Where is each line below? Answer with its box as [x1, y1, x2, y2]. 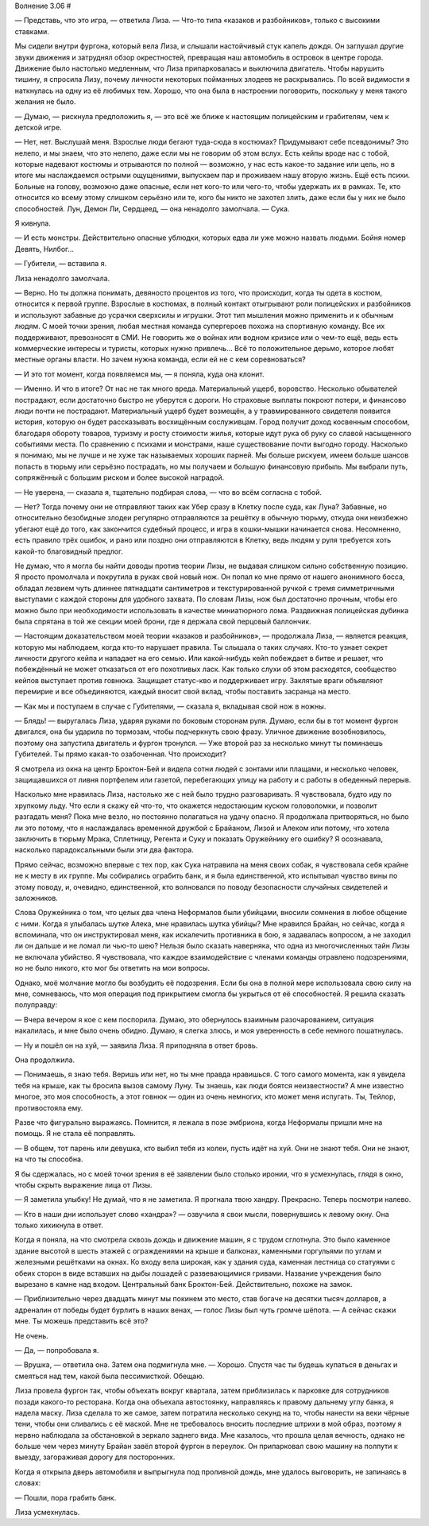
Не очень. [14, 1331, 49, 1340]
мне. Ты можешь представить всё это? [14, 1316, 149, 1326]
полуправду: [14, 1000, 58, 1010]
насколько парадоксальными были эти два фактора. [14, 845, 194, 855]
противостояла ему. [14, 1103, 83, 1112]
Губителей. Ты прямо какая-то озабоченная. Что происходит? [14, 749, 226, 759]
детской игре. [14, 122, 63, 132]
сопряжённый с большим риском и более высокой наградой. [14, 473, 225, 482]
